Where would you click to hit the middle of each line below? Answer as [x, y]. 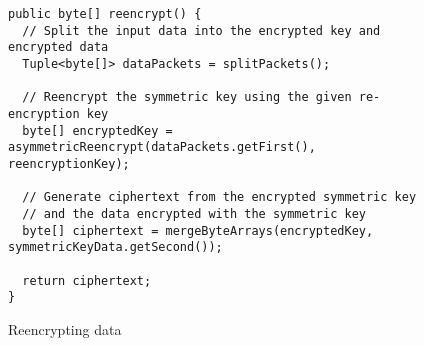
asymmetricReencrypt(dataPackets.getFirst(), [162, 147]
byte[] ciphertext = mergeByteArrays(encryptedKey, [198, 230]
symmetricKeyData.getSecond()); [115, 247]
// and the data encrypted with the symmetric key [194, 213]
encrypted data [58, 47]
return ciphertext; [87, 280]
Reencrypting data [65, 328]
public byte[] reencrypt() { [105, 14]
